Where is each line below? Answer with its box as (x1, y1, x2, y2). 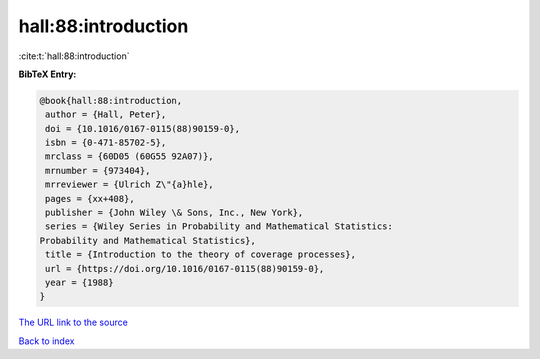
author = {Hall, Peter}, (45, 109, 167, 120)
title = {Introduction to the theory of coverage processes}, (45, 249, 357, 260)
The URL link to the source (18, 316, 129, 329)
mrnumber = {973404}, (45, 165, 151, 176)
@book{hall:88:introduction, (39, 95, 183, 106)
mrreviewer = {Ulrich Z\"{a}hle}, (45, 179, 214, 190)
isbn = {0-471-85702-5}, (45, 137, 167, 149)
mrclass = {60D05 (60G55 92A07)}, (45, 151, 214, 162)
